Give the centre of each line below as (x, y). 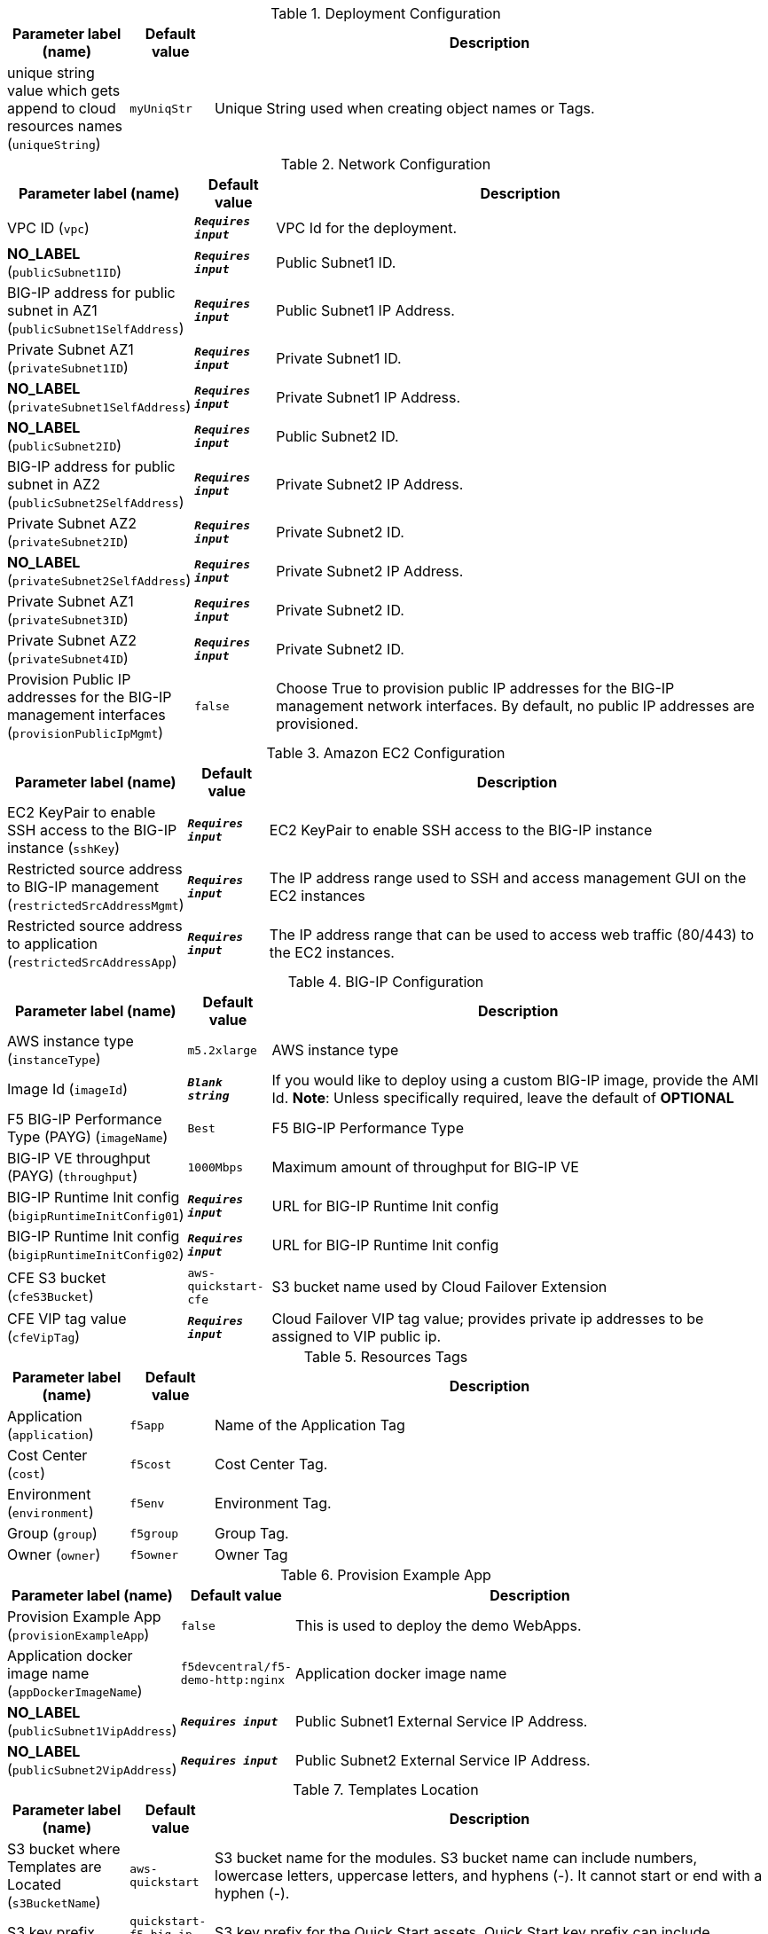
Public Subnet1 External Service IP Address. (441, 1721)
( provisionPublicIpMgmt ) (86, 732)
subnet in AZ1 (52, 310)
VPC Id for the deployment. (367, 228)
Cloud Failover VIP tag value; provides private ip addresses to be (488, 1319)
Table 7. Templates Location (386, 1789)
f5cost (151, 1464)
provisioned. (317, 724)
